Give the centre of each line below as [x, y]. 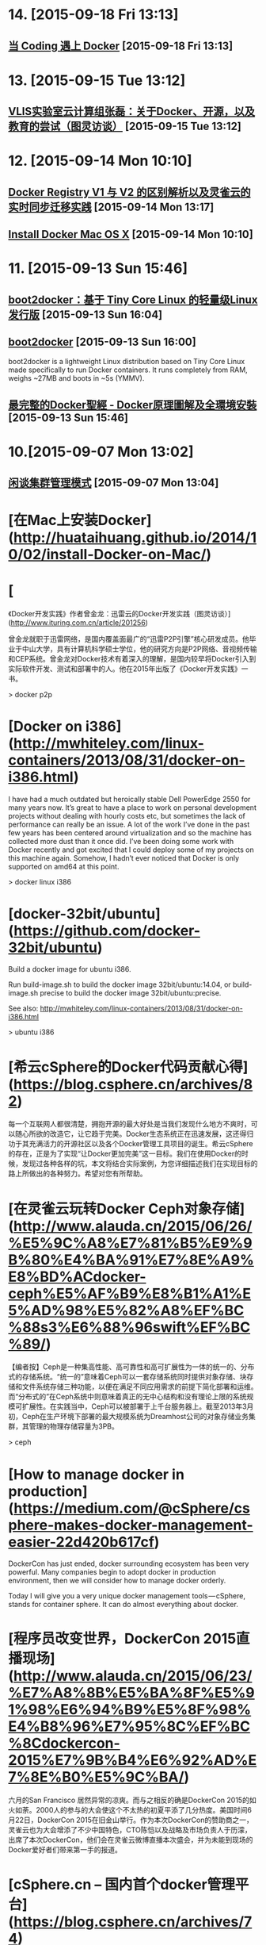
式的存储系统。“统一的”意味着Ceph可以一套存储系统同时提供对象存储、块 [127, 1377]
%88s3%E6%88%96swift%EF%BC [129, 1327]
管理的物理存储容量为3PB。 [74, 1426]
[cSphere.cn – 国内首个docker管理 [122, 1885]
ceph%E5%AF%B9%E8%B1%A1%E [130, 1293]
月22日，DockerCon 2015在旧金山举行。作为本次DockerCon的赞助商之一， [131, 1820]
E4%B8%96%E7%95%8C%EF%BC [129, 1726]
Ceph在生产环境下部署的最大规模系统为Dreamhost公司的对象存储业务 [135, 1417]
